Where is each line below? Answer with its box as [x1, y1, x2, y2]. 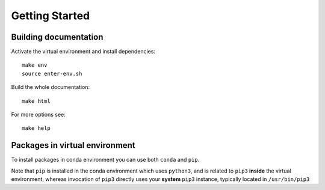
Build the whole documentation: [11, 84, 90, 91]
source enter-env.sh [22, 70, 82, 77]
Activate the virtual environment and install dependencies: [11, 48, 156, 55]
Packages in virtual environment [11, 140, 135, 150]
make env [22, 62, 48, 69]
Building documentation [11, 32, 104, 42]
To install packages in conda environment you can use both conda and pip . [11, 156, 200, 164]
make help [22, 125, 51, 132]
